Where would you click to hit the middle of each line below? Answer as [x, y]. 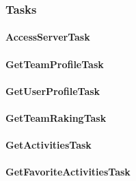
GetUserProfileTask [53, 90]
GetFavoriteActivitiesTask [68, 172]
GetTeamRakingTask [56, 118]
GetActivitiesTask [49, 145]
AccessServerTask [48, 37]
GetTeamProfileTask [55, 64]
